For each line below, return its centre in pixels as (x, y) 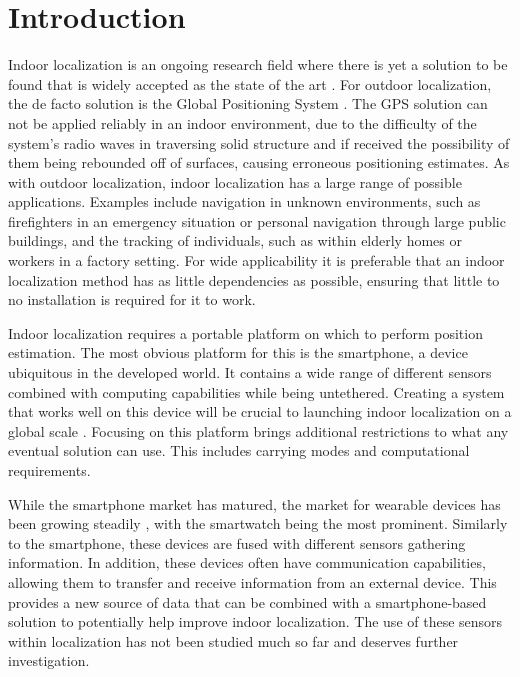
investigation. (49, 660)
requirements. (49, 470)
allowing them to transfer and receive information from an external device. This (252, 581)
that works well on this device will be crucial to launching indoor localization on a (260, 411)
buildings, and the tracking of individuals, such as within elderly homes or (235, 240)
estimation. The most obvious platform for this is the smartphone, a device (238, 352)
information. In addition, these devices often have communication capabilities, (247, 562)
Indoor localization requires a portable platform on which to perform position (245, 332)
